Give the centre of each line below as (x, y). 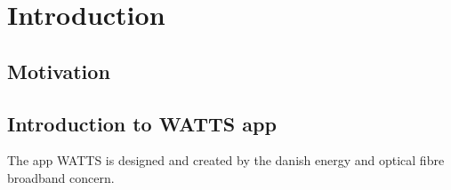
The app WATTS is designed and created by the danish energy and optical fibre (226, 160)
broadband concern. (61, 177)
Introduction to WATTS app (142, 123)
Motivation (59, 71)
